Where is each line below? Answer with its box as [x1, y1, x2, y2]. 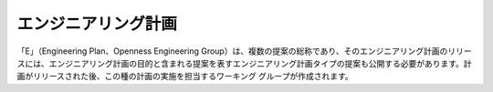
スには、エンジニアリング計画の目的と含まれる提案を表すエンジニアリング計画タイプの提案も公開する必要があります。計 [16, 57, 472, 68]
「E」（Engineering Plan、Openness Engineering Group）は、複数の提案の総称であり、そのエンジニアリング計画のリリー [16, 46, 472, 56]
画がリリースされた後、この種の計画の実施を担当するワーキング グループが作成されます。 [16, 71, 353, 82]
